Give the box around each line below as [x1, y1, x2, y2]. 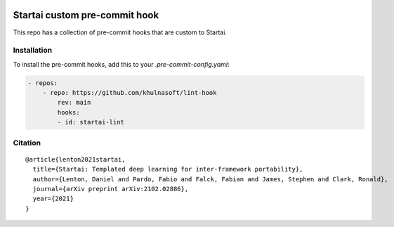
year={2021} [32, 195, 74, 203]
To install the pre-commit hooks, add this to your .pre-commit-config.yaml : [13, 60, 230, 68]
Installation [13, 46, 53, 56]
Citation [13, 138, 41, 148]
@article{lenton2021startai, [25, 155, 126, 163]
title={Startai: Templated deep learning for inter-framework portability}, [32, 165, 303, 174]
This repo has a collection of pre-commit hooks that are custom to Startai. [13, 28, 228, 37]
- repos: [27, 79, 58, 87]
